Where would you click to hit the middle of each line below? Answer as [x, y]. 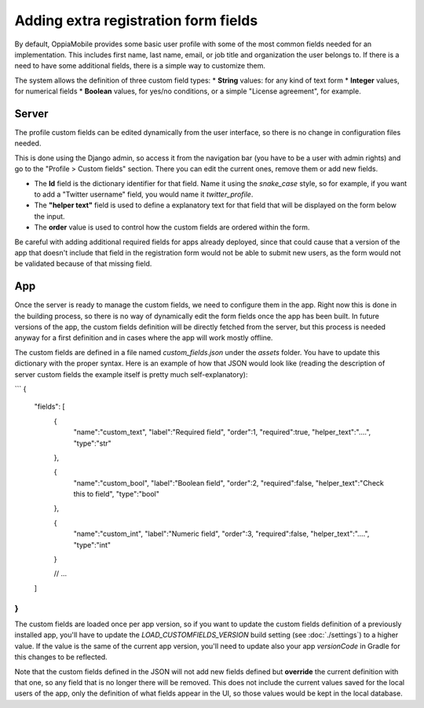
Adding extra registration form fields [136, 20]
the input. [50, 216]
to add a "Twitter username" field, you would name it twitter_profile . [144, 194]
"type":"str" [92, 443]
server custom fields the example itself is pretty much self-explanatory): [131, 374]
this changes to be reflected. [61, 657]
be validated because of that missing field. [83, 264]
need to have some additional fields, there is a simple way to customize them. [140, 66]
